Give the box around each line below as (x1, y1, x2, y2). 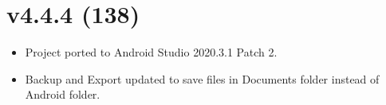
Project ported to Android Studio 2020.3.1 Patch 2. (25, 44, 278, 60)
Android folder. (25, 86, 100, 103)
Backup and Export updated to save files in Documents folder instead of (25, 70, 380, 87)
